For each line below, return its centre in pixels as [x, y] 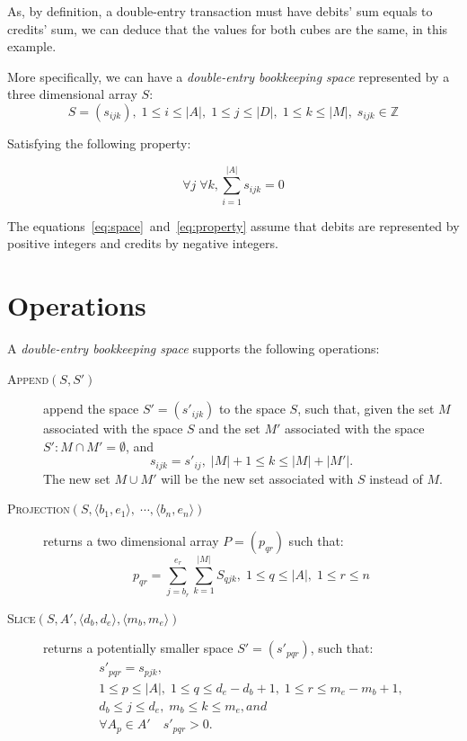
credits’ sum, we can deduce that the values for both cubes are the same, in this [228, 28]
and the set [229, 429]
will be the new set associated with [257, 478]
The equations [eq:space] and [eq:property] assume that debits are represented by [233, 225]
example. [32, 46]
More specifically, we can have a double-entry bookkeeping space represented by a [229, 76]
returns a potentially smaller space [138, 648]
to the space [252, 409]
